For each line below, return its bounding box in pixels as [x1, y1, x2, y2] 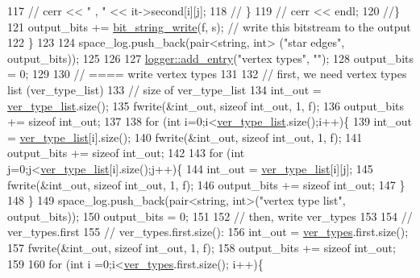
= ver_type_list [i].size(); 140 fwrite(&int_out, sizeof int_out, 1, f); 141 [7, 128, 363, 145]
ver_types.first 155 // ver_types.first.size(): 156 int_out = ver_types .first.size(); [7, 223, 409, 240]
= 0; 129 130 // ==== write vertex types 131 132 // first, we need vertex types [7, 65, 407, 82]
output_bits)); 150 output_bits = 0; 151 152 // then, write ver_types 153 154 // [7, 207, 413, 224]
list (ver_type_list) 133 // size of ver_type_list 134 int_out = [7, 81, 322, 98]
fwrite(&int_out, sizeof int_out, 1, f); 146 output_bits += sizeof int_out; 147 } [7, 176, 405, 193]
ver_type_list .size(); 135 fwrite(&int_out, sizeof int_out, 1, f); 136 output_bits [7, 97, 405, 114]
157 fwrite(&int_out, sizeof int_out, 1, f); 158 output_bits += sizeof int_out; [7, 239, 396, 255]
